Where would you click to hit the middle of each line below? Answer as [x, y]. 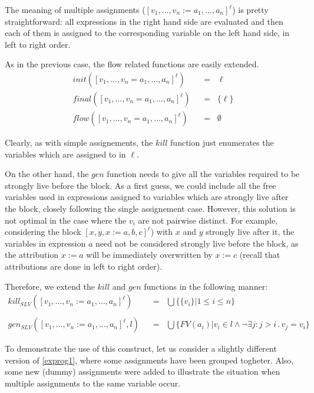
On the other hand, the [47, 174]
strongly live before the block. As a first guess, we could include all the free [141, 185]
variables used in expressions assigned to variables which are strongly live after [147, 197]
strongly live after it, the [250, 232]
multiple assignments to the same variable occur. [93, 383]
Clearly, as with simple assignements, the [79, 143]
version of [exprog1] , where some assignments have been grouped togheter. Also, [149, 360]
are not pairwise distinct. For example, [208, 220]
